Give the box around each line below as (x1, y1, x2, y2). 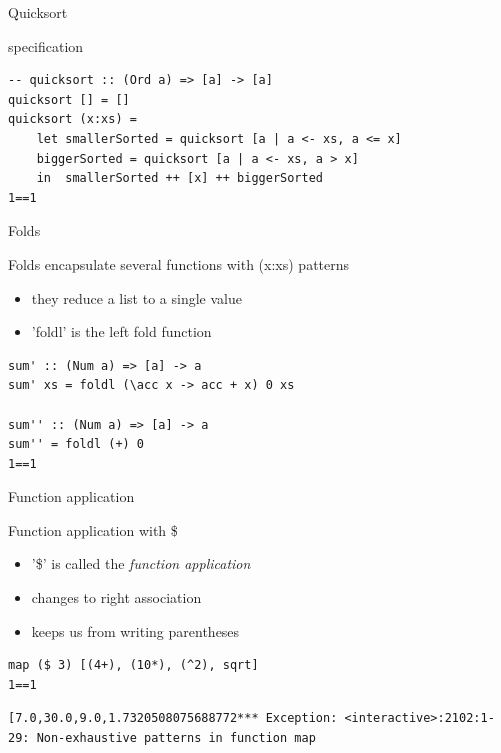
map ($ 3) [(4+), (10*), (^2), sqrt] (8, 658, 259, 673)
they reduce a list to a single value (31, 287, 242, 308)
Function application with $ (8, 519, 178, 540)
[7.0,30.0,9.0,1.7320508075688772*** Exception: (8, 711, 338, 726)
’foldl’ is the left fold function (31, 321, 212, 342)
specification (8, 35, 84, 56)
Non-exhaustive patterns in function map (36, 731, 316, 746)
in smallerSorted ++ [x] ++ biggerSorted (36, 171, 323, 186)
